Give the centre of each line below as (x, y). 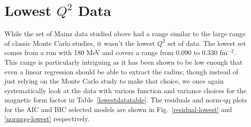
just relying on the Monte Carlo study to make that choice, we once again (114, 81)
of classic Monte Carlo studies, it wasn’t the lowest (80, 43)
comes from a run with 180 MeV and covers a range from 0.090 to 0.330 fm (116, 52)
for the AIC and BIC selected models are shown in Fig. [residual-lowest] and (118, 109)
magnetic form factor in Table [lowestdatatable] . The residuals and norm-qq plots (126, 100)
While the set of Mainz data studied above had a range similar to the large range (125, 34)
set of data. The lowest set (207, 43)
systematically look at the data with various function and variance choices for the (125, 90)
